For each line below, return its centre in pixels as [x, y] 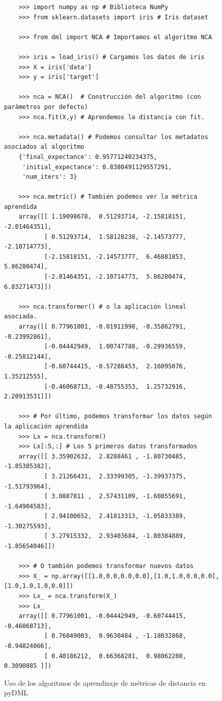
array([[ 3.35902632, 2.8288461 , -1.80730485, [102, 456]
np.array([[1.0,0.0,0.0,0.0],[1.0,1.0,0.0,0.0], [135, 576]
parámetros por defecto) [46, 107]
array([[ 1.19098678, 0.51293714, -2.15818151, [102, 217]
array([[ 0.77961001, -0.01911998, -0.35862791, [102, 327]
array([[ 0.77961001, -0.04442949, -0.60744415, [102, 616]
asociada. [21, 317]
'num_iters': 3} [50, 177]
